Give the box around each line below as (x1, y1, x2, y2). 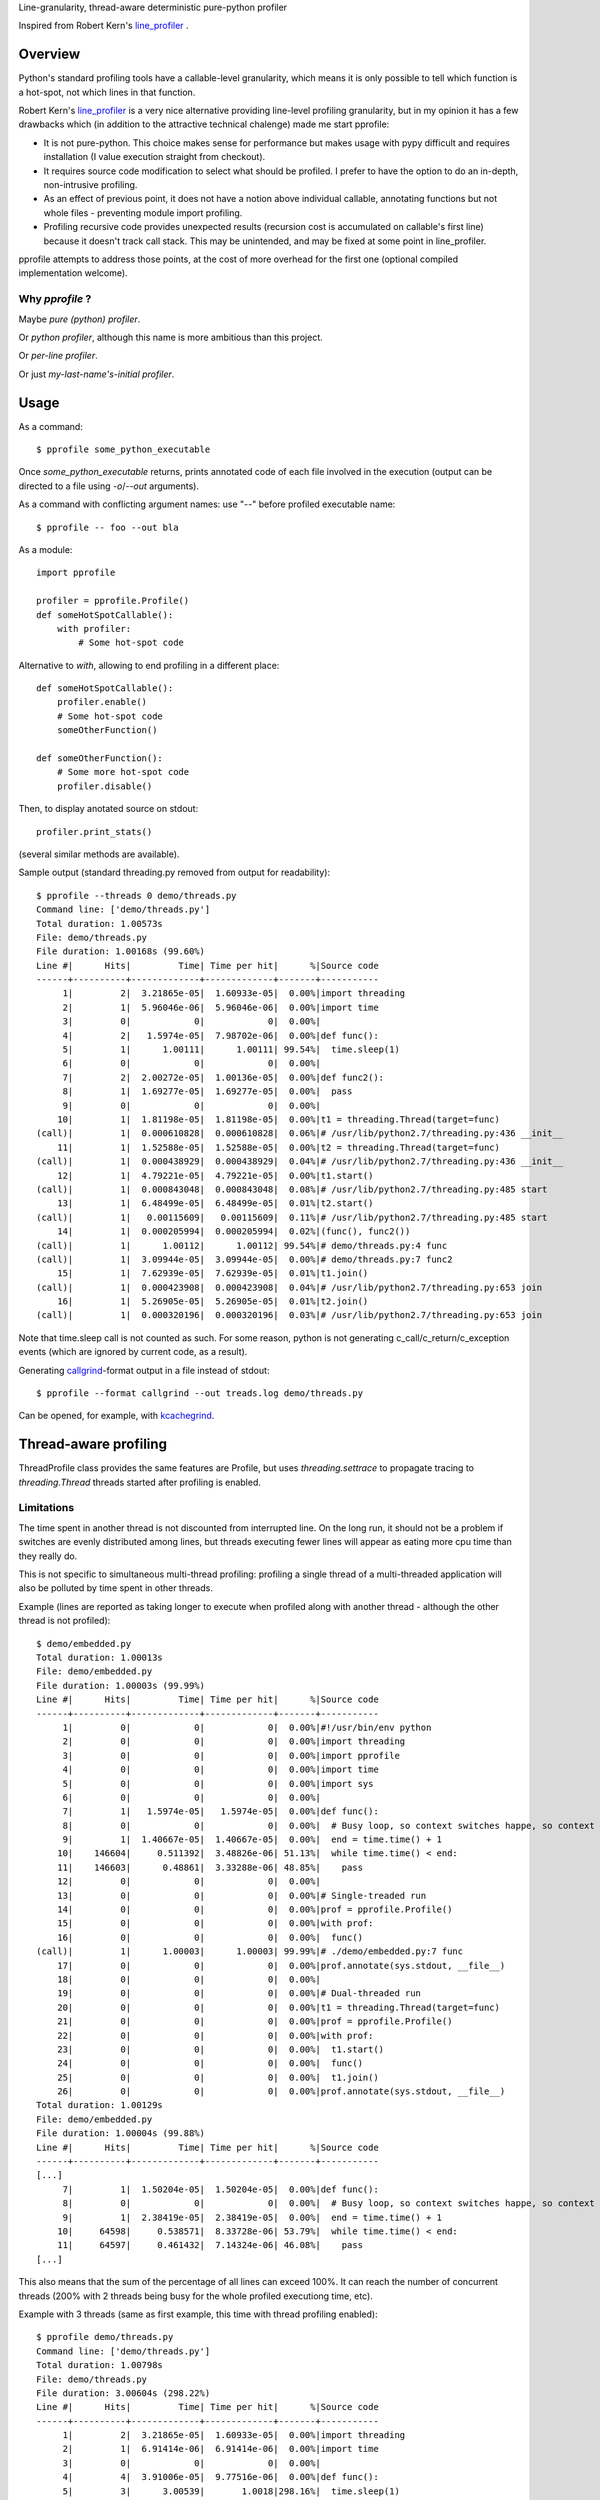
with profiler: (56, 623, 132, 634)
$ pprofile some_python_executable (36, 443, 211, 455)
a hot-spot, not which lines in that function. (18, 86, 196, 98)
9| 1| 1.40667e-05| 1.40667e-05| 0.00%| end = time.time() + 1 (62, 1834, 443, 1845)
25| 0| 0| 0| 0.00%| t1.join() (56, 2071, 379, 2083)
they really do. (18, 1550, 78, 1562)
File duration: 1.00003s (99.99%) (36, 1680, 205, 1691)
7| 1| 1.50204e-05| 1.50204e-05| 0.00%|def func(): (62, 2183, 379, 2195)
